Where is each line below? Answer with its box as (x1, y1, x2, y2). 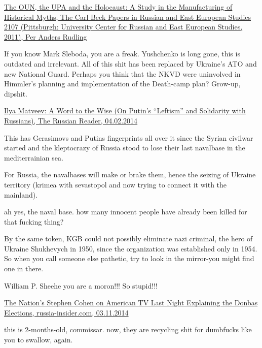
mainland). (4, 189, 38, 200)
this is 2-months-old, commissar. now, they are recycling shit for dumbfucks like (4, 324, 252, 335)
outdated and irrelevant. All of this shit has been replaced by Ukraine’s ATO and (4, 58, 257, 69)
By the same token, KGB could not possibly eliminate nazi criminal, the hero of (4, 233, 253, 244)
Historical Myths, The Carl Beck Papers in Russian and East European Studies (4, 11, 251, 22)
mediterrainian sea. (4, 152, 63, 163)
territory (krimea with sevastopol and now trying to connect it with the (4, 179, 227, 189)
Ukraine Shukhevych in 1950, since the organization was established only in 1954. (4, 243, 257, 254)
